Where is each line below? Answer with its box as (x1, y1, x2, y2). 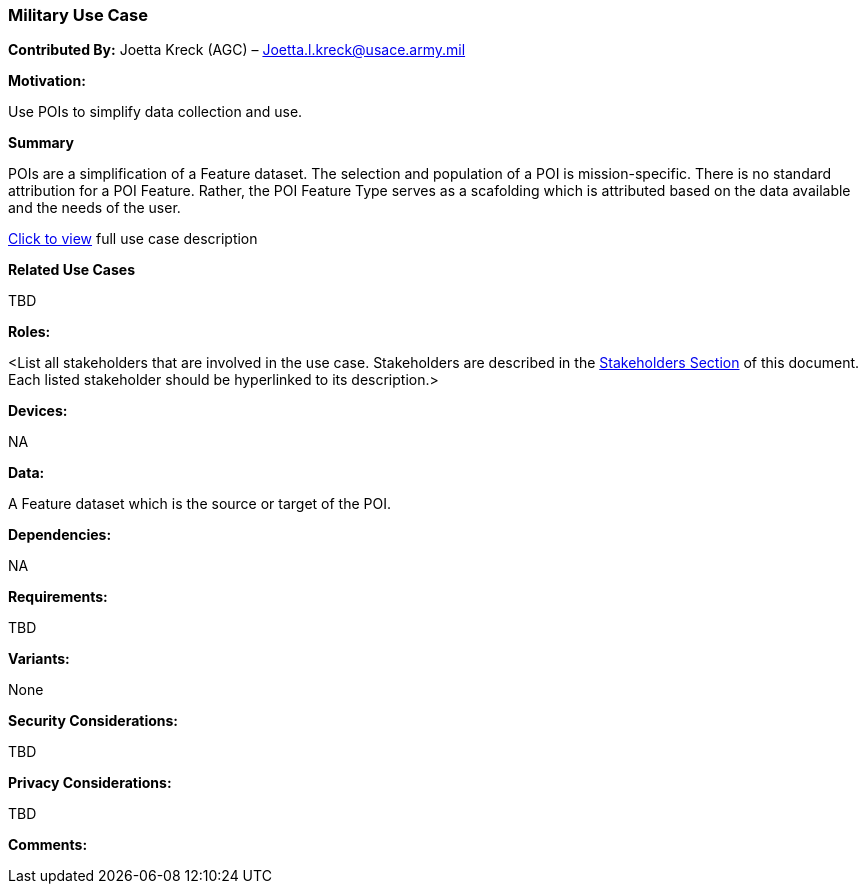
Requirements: (8, 588, 108, 606)
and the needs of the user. (8, 199, 181, 217)
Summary (8, 134, 74, 152)
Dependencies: (8, 526, 112, 544)
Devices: (8, 402, 68, 420)
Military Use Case (8, 5, 149, 25)
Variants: (8, 650, 70, 668)
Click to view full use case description (8, 230, 258, 248)
